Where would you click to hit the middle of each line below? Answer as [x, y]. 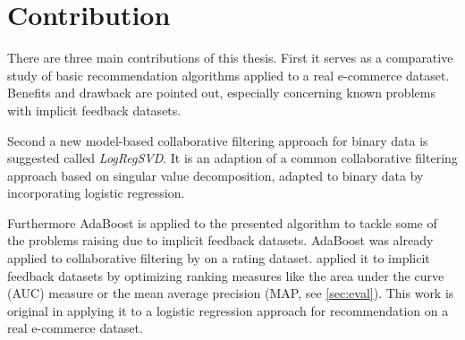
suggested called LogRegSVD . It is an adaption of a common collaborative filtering [232, 158]
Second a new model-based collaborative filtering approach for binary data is [218, 140]
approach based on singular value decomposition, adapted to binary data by [216, 175]
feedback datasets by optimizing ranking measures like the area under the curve [226, 275]
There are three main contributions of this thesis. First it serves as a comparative [230, 58]
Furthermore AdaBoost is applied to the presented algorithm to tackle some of [222, 222]
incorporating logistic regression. [96, 193]
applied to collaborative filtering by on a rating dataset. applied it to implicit [219, 258]
